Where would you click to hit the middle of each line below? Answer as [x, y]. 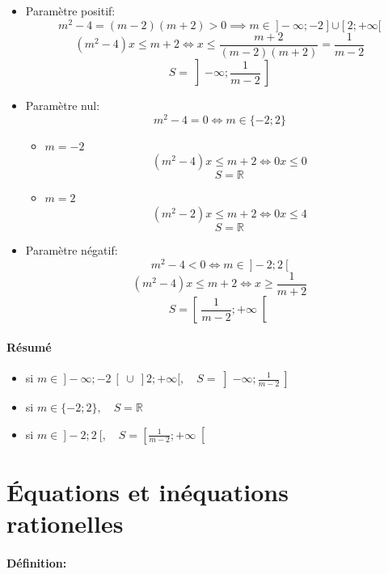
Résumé [29, 346]
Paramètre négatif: [72, 250]
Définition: [37, 562]
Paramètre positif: [70, 11]
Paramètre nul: [63, 106]
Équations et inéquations [148, 491]
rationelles [65, 523]
